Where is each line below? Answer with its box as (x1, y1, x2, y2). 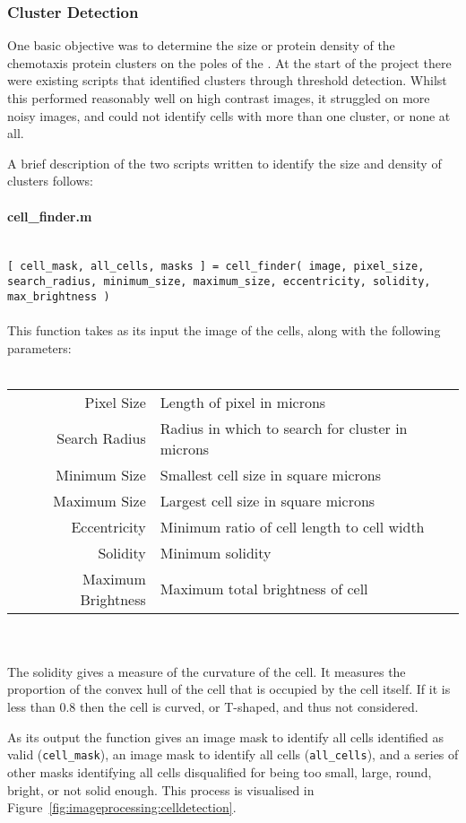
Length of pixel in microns (160, 391, 326, 412)
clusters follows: (7, 171, 93, 190)
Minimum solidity (160, 541, 272, 563)
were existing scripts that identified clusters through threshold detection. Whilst (7, 71, 447, 90)
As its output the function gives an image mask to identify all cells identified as (7, 727, 444, 746)
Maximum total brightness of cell (160, 578, 368, 600)
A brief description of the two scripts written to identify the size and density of (7, 153, 442, 172)
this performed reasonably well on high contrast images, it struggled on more (7, 89, 430, 107)
